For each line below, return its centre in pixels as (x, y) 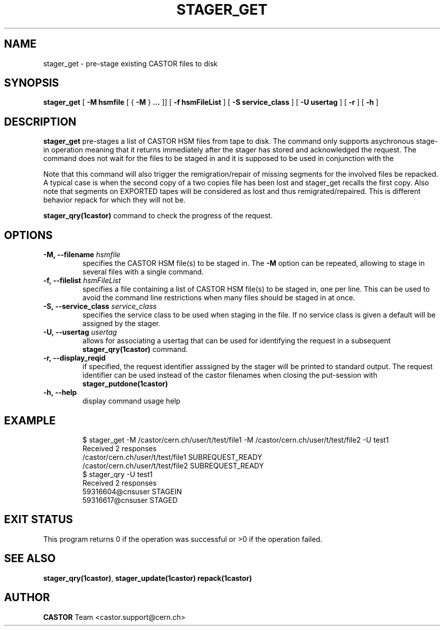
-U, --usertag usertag (80, 332)
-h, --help (60, 392)
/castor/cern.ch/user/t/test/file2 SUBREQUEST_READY (173, 465)
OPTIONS (28, 235)
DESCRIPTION (40, 122)
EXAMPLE (30, 420)
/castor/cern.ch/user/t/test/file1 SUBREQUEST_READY (172, 457)
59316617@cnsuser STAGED (130, 500)
